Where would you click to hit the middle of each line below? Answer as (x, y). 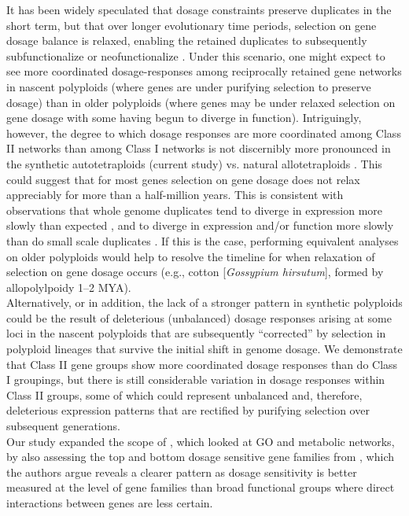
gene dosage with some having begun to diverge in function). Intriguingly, (184, 118)
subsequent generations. (63, 426)
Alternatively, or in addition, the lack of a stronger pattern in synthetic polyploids (204, 302)
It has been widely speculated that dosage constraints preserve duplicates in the (199, 9)
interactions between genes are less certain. (110, 503)
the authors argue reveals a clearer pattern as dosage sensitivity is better (182, 472)
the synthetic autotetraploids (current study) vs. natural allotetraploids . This (194, 163)
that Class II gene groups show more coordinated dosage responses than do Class (202, 364)
